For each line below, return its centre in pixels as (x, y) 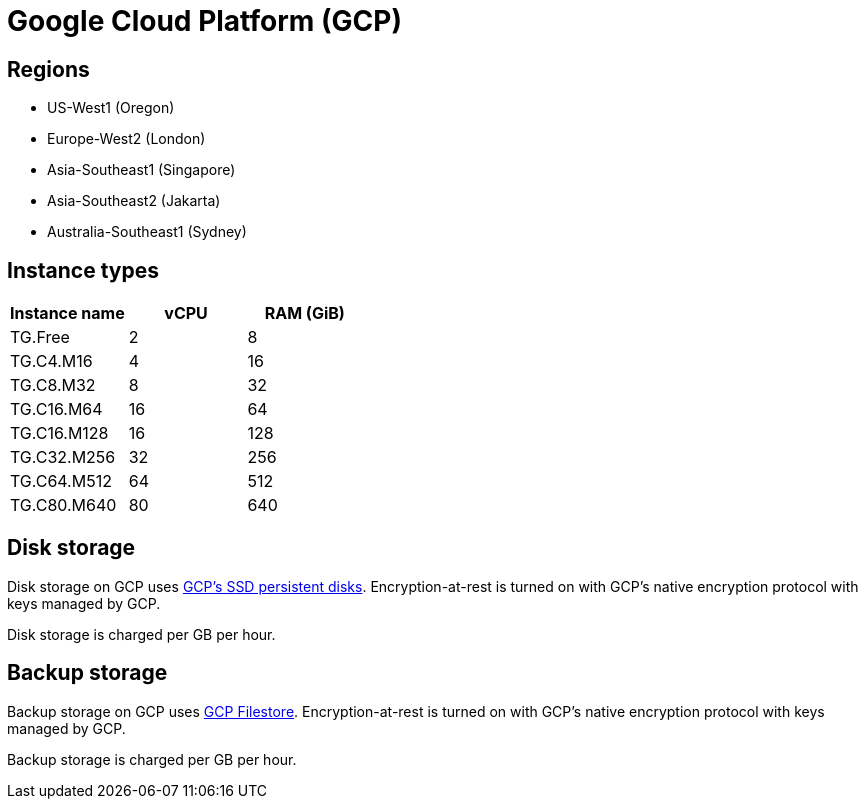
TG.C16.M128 (59, 433)
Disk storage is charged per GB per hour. (141, 634)
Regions (48, 69)
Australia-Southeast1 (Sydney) (147, 232)
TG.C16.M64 (56, 409)
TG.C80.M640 (63, 505)
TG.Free (40, 337)
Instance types (83, 270)
